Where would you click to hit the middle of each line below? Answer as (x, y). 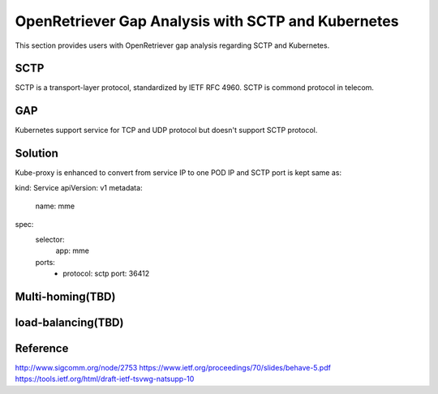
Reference (42, 348)
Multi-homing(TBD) (65, 296)
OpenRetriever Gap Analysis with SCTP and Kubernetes (207, 21)
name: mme (55, 206)
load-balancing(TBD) (69, 322)
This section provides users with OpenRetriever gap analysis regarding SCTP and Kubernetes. (172, 45)
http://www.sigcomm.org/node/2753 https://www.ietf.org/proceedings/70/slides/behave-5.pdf (173, 367)
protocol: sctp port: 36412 (106, 273)
